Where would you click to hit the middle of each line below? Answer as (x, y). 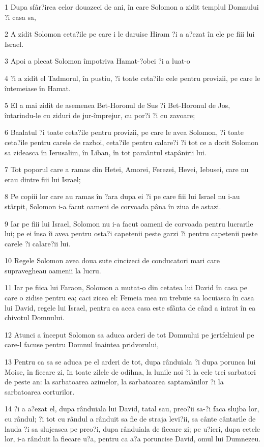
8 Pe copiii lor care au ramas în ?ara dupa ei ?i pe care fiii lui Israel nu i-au (122, 196)
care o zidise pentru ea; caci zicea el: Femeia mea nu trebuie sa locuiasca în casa (129, 298)
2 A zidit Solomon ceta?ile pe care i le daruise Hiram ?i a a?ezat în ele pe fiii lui (130, 34)
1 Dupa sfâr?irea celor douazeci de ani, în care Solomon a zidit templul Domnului (132, 7)
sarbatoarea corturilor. (40, 391)
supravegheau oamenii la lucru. (53, 270)
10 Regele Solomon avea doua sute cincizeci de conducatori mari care (112, 260)
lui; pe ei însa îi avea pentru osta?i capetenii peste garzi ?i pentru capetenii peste (131, 233)
